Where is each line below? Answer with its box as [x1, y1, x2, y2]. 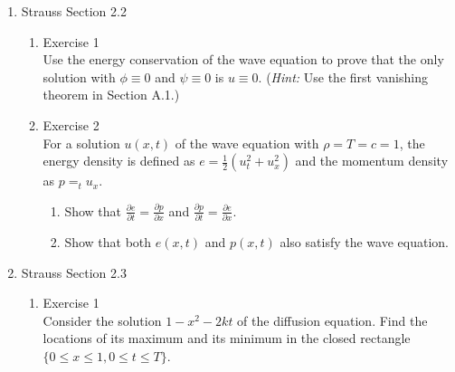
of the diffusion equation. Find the [237, 310, 428, 329]
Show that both [64, 233, 152, 252]
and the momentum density [295, 151, 449, 170]
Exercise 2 [43, 115, 100, 134]
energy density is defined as [43, 151, 195, 170]
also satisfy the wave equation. [280, 233, 449, 252]
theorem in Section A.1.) [43, 85, 180, 104]
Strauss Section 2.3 [21, 262, 127, 281]
